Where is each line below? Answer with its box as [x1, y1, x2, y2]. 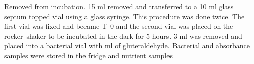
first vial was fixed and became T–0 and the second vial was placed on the [4, 21, 233, 31]
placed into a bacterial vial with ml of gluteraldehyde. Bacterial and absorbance [4, 40, 250, 51]
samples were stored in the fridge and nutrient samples [4, 50, 173, 60]
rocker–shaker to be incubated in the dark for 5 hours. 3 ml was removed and [4, 30, 242, 41]
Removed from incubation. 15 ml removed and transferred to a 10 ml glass [4, 1, 234, 11]
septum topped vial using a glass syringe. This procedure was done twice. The [4, 11, 245, 21]
